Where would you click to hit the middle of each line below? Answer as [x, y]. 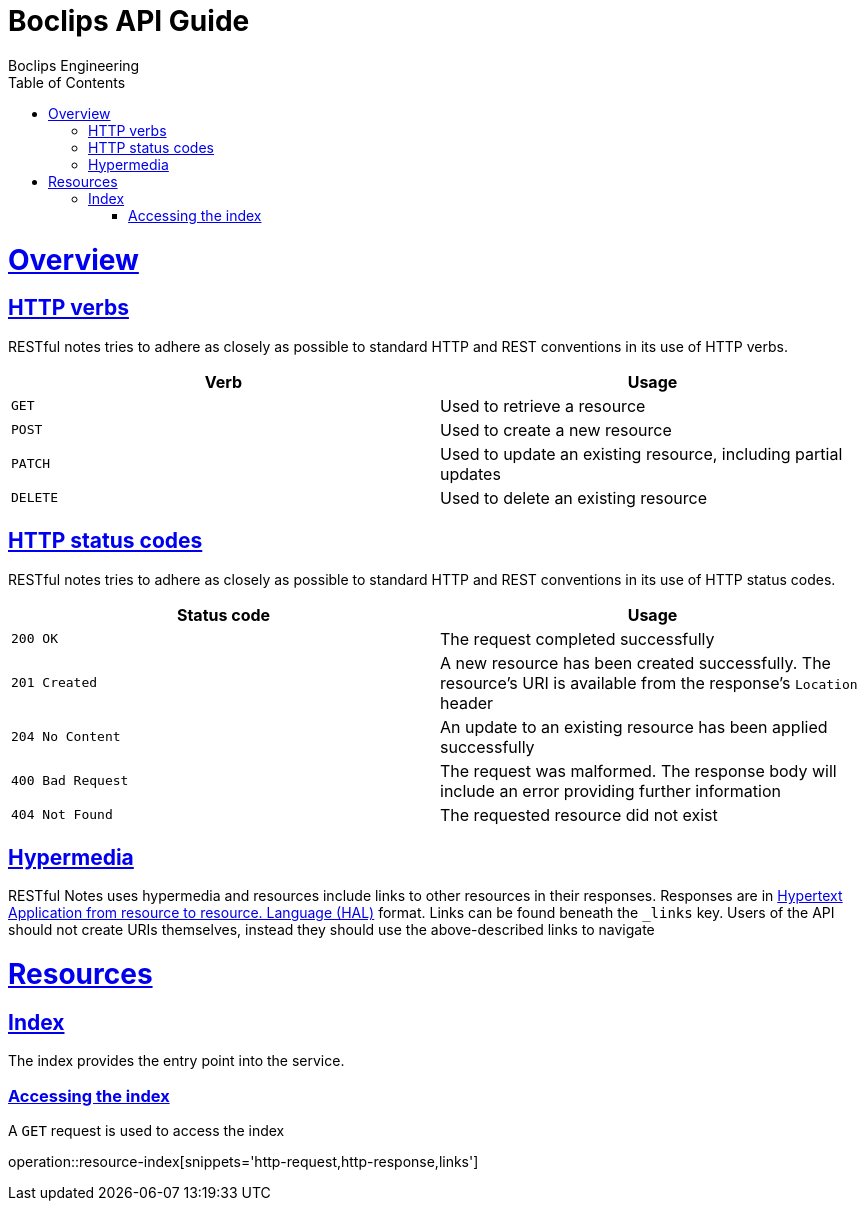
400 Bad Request [70, 781]
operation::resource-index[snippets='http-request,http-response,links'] [243, 1162]
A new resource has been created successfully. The [635, 662]
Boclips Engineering [74, 65]
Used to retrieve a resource [543, 405]
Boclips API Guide [129, 21]
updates [470, 473]
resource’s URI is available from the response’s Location [649, 682]
